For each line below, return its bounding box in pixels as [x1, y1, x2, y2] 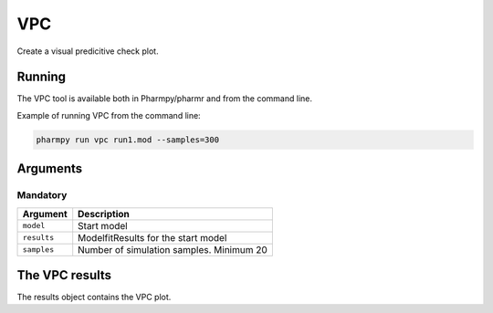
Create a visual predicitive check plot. [16, 46, 159, 57]
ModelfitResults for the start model [78, 231, 227, 244]
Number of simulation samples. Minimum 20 [78, 243, 268, 256]
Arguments [16, 161, 83, 177]
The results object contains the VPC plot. [16, 292, 172, 303]
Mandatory [16, 189, 68, 202]
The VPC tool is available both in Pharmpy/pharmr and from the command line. [16, 93, 312, 104]
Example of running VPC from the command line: [16, 110, 201, 120]
